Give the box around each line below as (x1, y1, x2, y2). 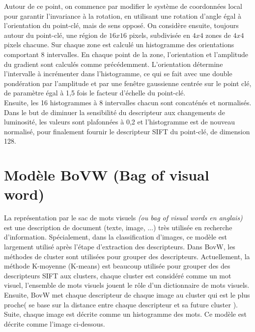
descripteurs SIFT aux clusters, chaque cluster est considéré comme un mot (4, 270, 231, 280)
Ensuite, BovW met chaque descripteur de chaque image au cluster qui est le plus (4, 289, 250, 300)
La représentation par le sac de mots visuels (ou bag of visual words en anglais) (4, 212, 243, 223)
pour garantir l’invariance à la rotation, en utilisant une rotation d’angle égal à (4, 10, 241, 21)
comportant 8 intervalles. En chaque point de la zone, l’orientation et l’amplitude (4, 49, 249, 59)
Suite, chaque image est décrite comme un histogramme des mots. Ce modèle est (4, 309, 247, 319)
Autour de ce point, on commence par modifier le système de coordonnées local (4, 1, 242, 11)
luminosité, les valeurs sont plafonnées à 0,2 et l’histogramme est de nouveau (4, 117, 235, 127)
